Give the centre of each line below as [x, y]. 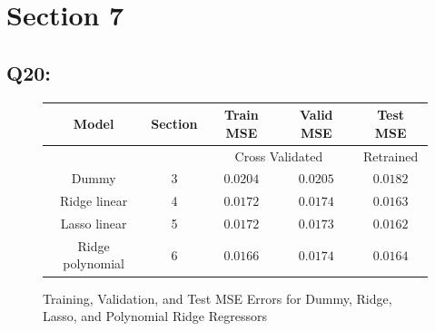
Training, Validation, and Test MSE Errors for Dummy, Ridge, [217, 298]
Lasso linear [94, 224]
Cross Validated [279, 156]
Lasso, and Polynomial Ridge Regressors [155, 316]
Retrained [391, 156]
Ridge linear [94, 201]
